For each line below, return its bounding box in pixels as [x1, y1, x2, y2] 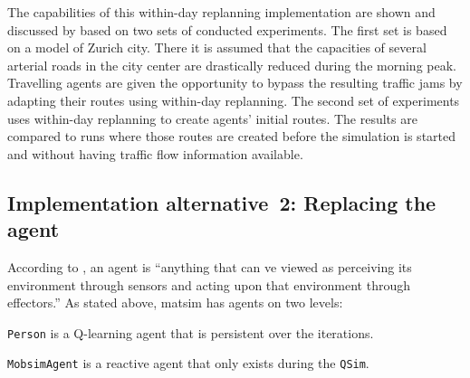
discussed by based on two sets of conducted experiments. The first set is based [7, 20, 447, 39]
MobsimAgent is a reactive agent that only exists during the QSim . [7, 354, 369, 373]
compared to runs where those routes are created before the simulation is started [7, 127, 456, 146]
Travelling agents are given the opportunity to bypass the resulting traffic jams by [7, 73, 463, 92]
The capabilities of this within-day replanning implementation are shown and [7, 3, 436, 21]
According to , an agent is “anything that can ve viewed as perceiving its [7, 257, 412, 276]
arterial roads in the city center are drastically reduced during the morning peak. [7, 55, 456, 74]
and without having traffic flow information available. [7, 144, 303, 163]
